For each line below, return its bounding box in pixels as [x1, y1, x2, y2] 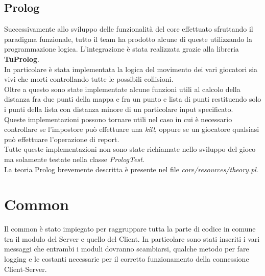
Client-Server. [4, 263, 47, 274]
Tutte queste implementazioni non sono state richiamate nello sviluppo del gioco [4, 144, 256, 154]
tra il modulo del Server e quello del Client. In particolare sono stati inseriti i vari [4, 233, 260, 244]
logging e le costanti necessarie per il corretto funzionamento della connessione [4, 254, 249, 264]
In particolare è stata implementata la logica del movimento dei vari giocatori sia [4, 63, 258, 74]
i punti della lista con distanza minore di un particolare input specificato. [4, 103, 233, 114]
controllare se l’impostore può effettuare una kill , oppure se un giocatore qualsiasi [4, 124, 259, 134]
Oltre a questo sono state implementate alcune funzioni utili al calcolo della [4, 83, 240, 94]
